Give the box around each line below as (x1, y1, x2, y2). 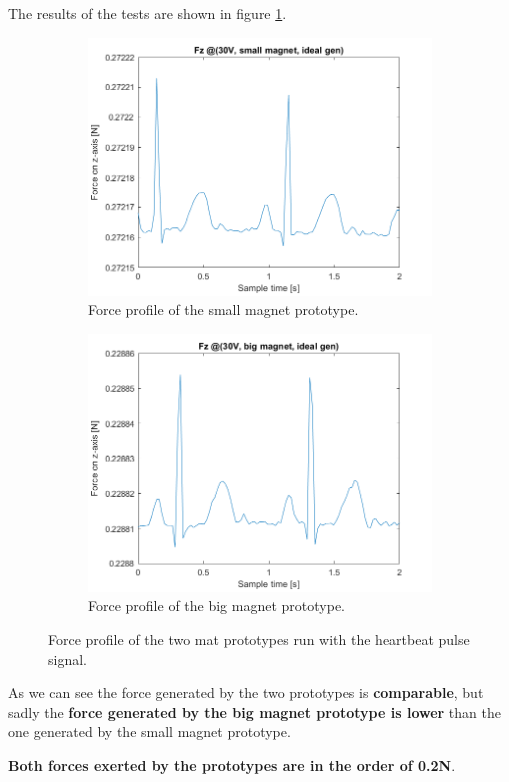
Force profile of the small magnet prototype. (88, 299, 359, 320)
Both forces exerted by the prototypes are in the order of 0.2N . (8, 754, 456, 775)
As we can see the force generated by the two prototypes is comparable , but (8, 682, 484, 703)
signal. (48, 648, 87, 669)
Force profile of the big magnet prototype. (88, 595, 345, 616)
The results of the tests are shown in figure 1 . (8, 3, 287, 23)
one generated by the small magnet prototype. (8, 721, 291, 742)
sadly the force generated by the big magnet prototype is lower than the (8, 701, 501, 722)
